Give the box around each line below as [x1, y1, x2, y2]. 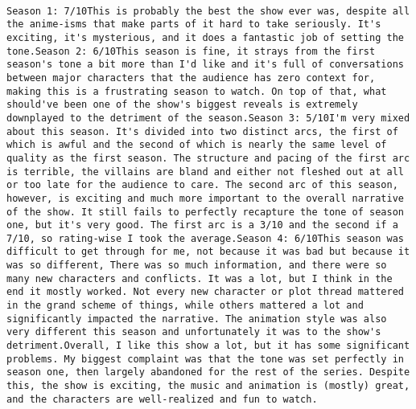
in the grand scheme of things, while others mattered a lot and [6, 300, 364, 312]
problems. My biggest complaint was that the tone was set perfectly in [6, 353, 404, 365]
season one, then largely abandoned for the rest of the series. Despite [6, 366, 410, 378]
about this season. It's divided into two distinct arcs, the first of [6, 125, 398, 137]
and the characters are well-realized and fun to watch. [6, 393, 318, 405]
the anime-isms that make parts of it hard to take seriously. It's [6, 18, 381, 31]
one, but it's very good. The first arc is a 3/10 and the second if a [6, 219, 398, 231]
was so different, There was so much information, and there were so [6, 260, 387, 272]
